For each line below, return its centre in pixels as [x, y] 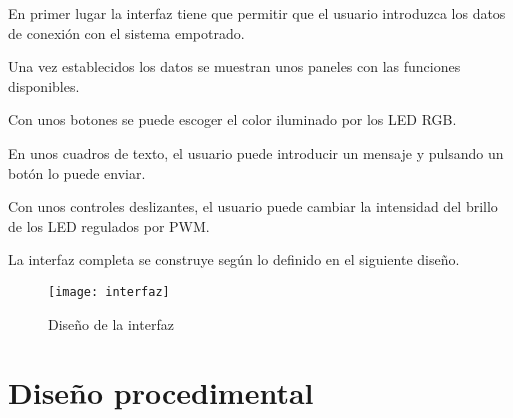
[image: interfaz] [109, 291]
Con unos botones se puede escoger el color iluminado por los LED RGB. [232, 119]
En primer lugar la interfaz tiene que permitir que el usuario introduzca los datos [257, 13]
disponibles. [44, 85]
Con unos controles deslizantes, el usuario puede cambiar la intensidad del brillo [253, 206]
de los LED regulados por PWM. [109, 225]
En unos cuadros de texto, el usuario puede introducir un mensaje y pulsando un [256, 152]
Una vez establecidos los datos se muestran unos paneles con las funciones [234, 66]
